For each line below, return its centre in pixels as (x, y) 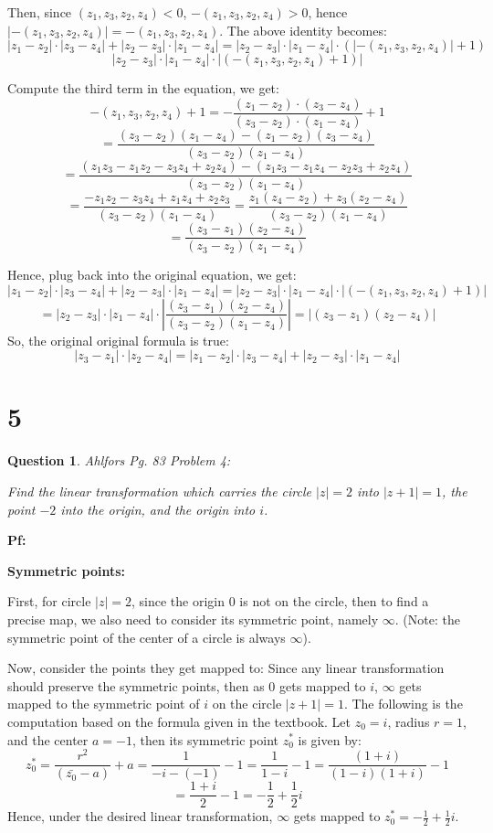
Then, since (40, 12)
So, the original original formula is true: (118, 340)
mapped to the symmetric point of (104, 704)
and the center (48, 739)
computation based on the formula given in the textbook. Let (179, 721)
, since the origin (178, 601)
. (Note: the (427, 619)
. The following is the (403, 704)
